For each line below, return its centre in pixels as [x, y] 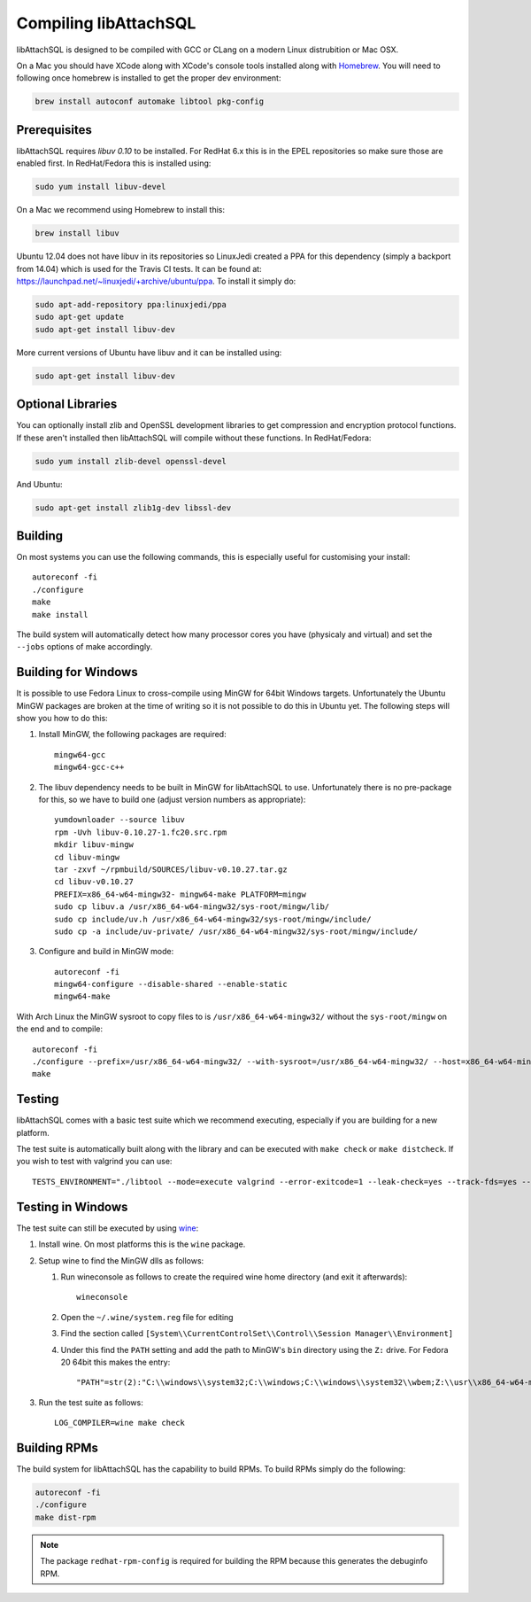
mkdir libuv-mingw [94, 845]
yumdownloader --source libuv [120, 820]
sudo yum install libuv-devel [100, 187]
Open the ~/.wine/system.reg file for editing [147, 1317]
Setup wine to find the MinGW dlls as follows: [121, 1260]
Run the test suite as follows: [91, 1402]
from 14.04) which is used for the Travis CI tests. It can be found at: [139, 268]
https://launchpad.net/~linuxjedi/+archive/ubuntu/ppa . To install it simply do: [156, 281]
